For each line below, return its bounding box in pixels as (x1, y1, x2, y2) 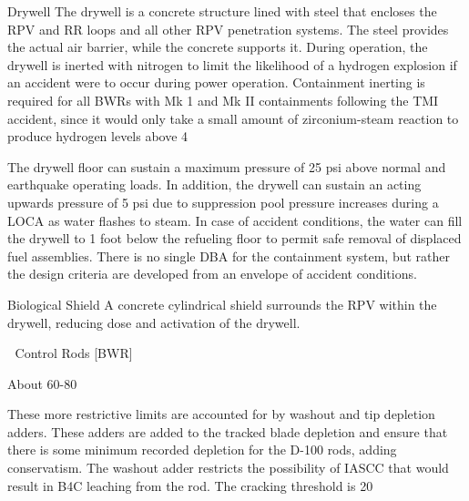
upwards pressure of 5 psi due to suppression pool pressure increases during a (7, 192, 439, 211)
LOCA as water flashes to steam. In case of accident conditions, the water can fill (7, 210, 463, 230)
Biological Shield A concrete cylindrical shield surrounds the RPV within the (7, 294, 437, 313)
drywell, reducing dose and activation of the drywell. (7, 312, 301, 332)
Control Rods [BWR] (15, 343, 133, 363)
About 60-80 (7, 373, 77, 393)
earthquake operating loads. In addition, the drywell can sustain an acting (7, 175, 422, 194)
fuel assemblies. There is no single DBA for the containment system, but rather (7, 246, 450, 265)
